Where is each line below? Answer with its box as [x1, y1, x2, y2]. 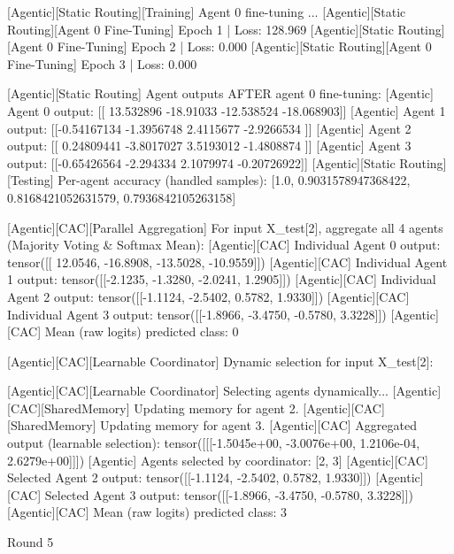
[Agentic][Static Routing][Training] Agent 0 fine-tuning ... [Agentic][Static [7, 3, 406, 20]
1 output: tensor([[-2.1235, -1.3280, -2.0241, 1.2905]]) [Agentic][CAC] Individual [7, 270, 436, 289]
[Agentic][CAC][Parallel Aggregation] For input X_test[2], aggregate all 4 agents [7, 218, 443, 236]
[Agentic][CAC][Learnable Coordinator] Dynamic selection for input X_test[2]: [7, 351, 434, 370]
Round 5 [7, 533, 54, 551]
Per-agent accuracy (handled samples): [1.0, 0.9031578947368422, [58, 171, 411, 189]
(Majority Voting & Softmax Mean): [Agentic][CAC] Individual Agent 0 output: [7, 235, 441, 254]
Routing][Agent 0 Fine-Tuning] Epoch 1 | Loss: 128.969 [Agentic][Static [7, 19, 394, 38]
